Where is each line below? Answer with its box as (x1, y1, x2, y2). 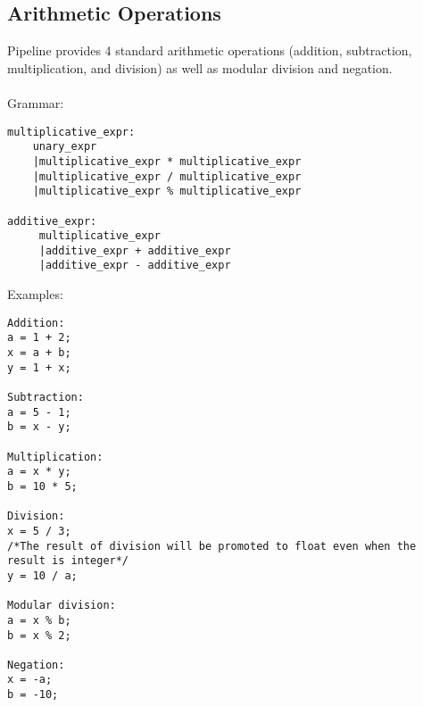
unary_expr (32, 140, 97, 154)
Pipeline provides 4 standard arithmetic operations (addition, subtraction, (7, 41, 412, 60)
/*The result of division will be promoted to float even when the (7, 539, 417, 553)
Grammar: (7, 93, 64, 112)
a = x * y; (7, 465, 71, 478)
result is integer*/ (7, 554, 129, 568)
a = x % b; (7, 613, 71, 627)
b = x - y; (7, 420, 71, 434)
